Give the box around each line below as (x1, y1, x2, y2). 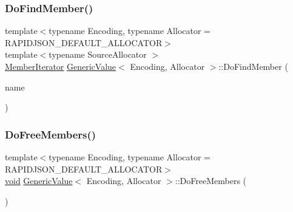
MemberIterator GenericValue (5, 60, 116, 72)
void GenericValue (5, 174, 73, 187)
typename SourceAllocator (49, 48, 147, 61)
